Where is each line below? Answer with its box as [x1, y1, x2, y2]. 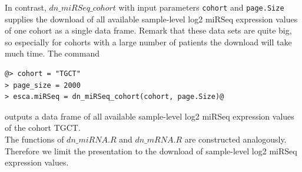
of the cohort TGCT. [5, 121, 81, 134]
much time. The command [5, 47, 99, 59]
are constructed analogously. [184, 133, 287, 145]
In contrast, [5, 1, 47, 13]
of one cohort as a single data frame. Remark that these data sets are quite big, [5, 24, 292, 37]
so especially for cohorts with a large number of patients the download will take [5, 35, 292, 48]
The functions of [5, 133, 64, 145]
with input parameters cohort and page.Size [118, 1, 284, 13]
